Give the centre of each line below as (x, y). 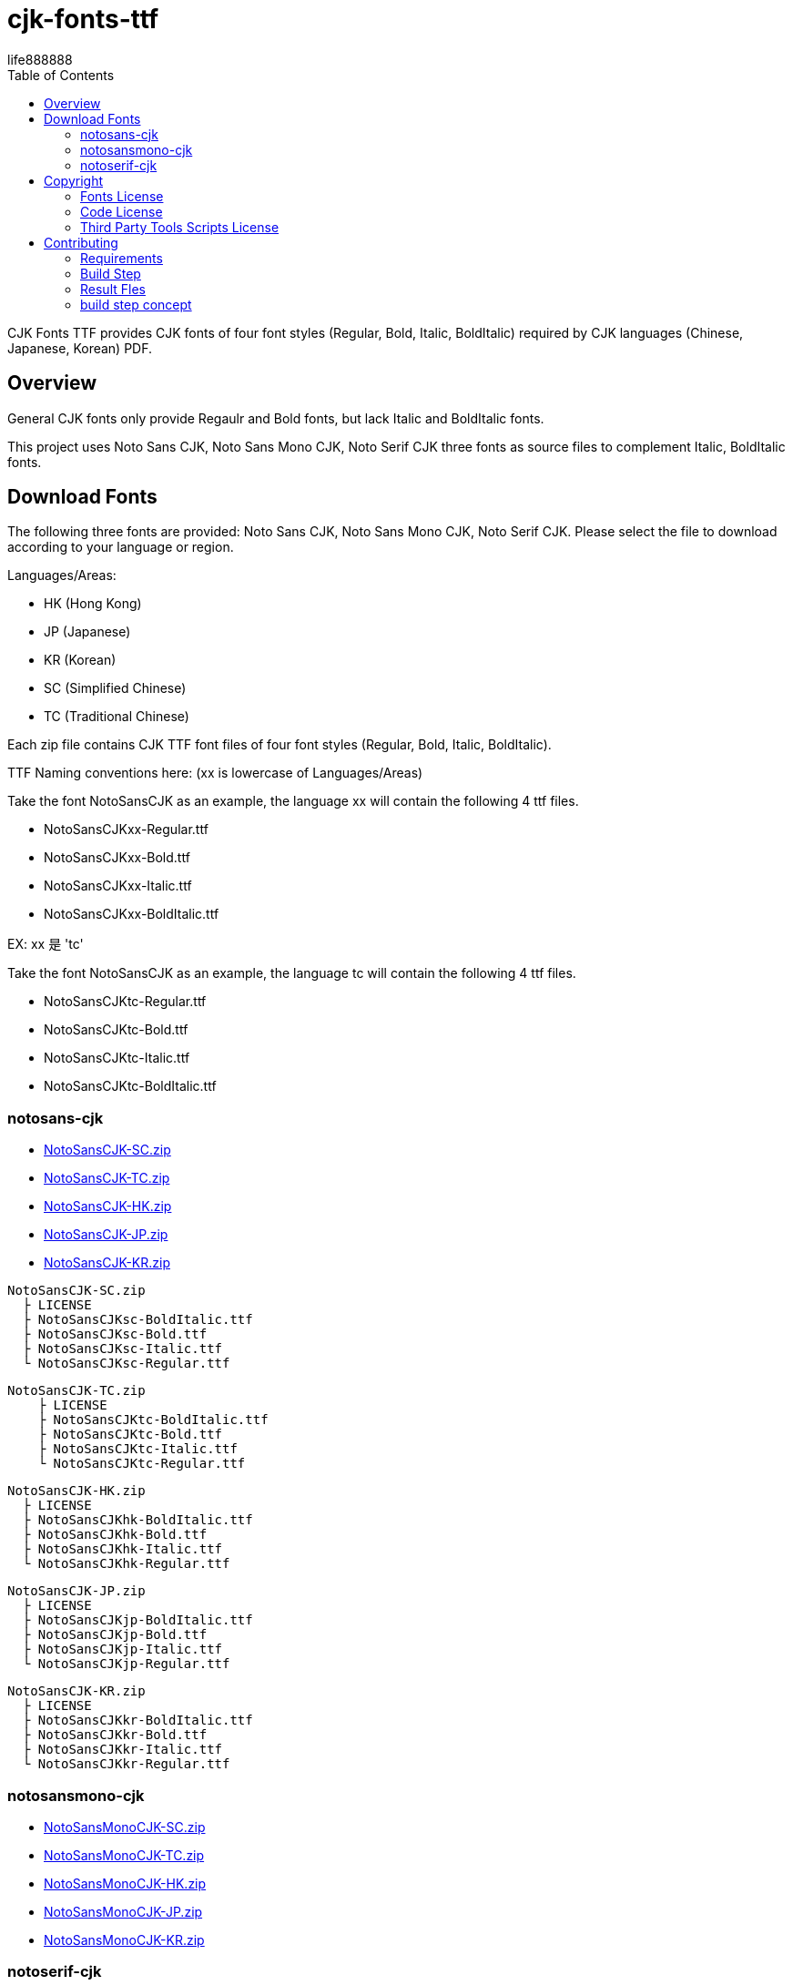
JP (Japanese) (87, 632)
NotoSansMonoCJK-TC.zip (124, 1855)
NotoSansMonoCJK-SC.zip (125, 1827)
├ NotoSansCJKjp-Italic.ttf (122, 1649)
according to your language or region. (121, 547)
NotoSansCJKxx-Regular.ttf (126, 830)
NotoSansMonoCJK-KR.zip (124, 1939)
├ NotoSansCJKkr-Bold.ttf (115, 1735)
